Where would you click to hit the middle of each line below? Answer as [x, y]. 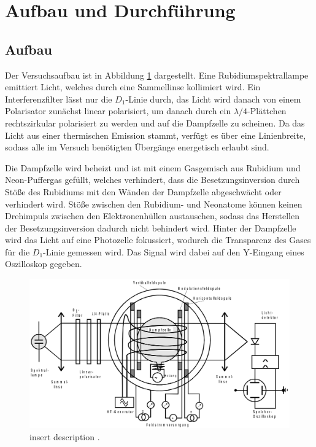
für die [17, 251]
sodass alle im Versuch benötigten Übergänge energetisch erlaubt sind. [137, 147]
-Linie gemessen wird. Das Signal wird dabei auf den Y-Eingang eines [174, 251]
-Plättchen [267, 111]
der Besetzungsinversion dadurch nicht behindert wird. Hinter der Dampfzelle [151, 227]
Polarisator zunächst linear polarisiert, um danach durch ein [118, 111]
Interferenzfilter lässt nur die [59, 99]
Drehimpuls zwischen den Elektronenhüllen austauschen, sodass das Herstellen [152, 216]
